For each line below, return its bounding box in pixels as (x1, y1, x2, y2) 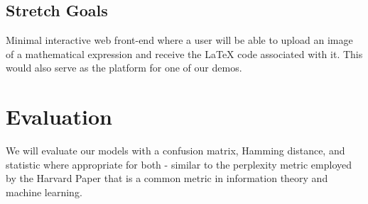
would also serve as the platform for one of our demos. (6, 60, 242, 75)
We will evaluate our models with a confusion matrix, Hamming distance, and (6, 143, 345, 158)
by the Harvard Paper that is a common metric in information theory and (6, 171, 328, 186)
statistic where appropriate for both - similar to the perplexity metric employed (6, 157, 352, 171)
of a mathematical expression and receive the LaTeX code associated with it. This (6, 46, 363, 61)
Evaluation (6, 102, 112, 131)
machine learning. (6, 184, 82, 199)
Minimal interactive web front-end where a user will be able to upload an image (6, 33, 353, 47)
